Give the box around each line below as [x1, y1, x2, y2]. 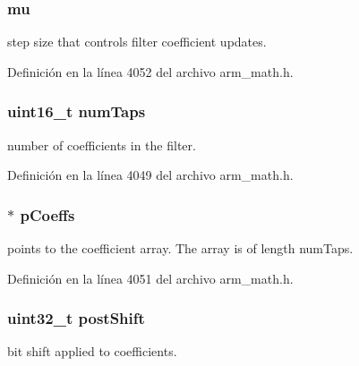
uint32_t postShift [7, 307, 145, 329]
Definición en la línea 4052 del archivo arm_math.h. [7, 62, 294, 81]
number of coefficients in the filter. [7, 135, 196, 154]
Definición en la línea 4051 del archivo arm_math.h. [7, 268, 294, 287]
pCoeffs [20, 203, 75, 226]
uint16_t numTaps [7, 100, 146, 123]
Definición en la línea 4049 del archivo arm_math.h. [7, 166, 294, 184]
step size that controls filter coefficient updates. [7, 32, 267, 51]
